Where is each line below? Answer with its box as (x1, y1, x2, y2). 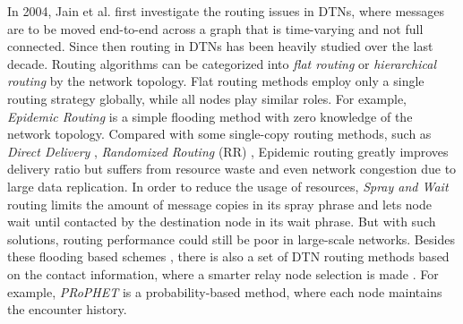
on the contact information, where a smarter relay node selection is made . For (7, 264, 439, 283)
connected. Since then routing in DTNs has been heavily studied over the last (7, 37, 433, 55)
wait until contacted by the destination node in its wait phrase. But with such (7, 212, 436, 231)
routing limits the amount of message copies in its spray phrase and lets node (7, 194, 432, 213)
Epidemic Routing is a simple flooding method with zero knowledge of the (7, 107, 413, 125)
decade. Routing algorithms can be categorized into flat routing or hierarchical (7, 54, 437, 72)
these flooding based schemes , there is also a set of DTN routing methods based (7, 247, 450, 266)
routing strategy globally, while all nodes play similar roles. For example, (7, 89, 407, 107)
